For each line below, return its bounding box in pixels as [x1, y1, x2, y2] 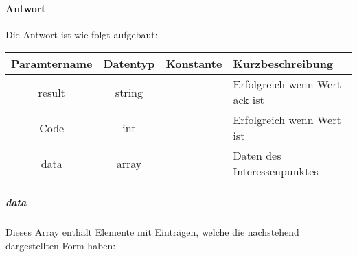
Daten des [233, 147, 281, 164]
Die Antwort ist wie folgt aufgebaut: [5, 27, 158, 41]
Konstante [165, 56, 222, 72]
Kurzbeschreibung [233, 56, 334, 72]
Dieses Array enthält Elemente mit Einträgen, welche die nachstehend [5, 224, 299, 238]
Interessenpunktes [233, 163, 319, 180]
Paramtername [11, 56, 93, 72]
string [115, 84, 143, 100]
